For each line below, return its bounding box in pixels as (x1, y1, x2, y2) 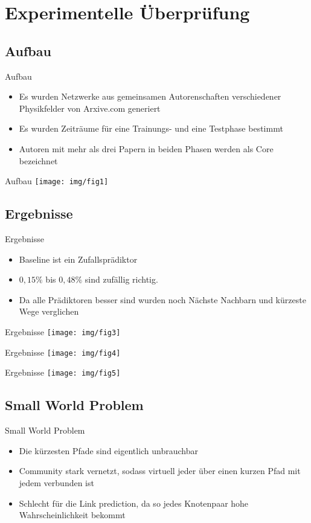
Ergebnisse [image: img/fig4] (5, 345, 121, 358)
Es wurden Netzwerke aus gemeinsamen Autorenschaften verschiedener (19, 90, 281, 103)
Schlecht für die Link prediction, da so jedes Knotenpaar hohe (19, 496, 249, 509)
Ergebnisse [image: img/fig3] (5, 325, 121, 338)
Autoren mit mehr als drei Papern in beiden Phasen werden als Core (19, 142, 274, 155)
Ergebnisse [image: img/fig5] (5, 366, 121, 379)
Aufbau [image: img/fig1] (5, 175, 109, 187)
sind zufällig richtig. (85, 273, 158, 286)
